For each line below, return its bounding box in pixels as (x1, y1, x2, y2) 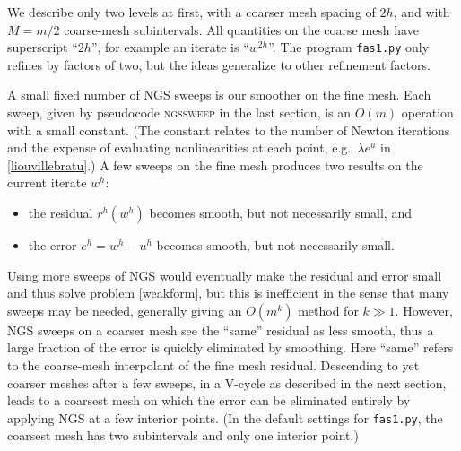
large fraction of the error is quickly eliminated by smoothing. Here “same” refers (7, 338, 454, 357)
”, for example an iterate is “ (91, 38, 249, 56)
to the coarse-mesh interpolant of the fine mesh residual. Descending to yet (7, 355, 420, 374)
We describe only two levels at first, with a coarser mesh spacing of (7, 3, 376, 21)
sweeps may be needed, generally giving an (7, 300, 242, 319)
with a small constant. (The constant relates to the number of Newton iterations (7, 120, 450, 139)
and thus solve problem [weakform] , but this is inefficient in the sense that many (7, 283, 449, 302)
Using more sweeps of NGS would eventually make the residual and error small (7, 265, 442, 284)
